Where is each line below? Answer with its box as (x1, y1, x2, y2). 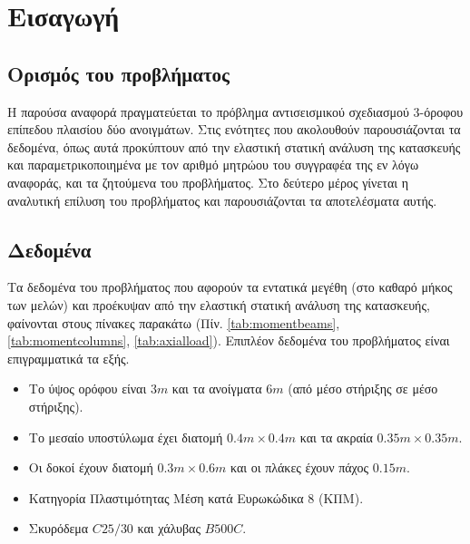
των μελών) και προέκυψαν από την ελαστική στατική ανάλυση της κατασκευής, (7, 295, 430, 314)
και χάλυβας (137, 519, 201, 538)
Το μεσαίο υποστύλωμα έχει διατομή (28, 427, 223, 446)
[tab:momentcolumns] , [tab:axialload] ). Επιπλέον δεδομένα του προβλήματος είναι (7, 331, 450, 350)
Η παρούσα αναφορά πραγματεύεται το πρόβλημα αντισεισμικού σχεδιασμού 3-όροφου (7, 102, 464, 121)
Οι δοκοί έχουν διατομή (28, 458, 153, 477)
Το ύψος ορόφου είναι (28, 379, 147, 398)
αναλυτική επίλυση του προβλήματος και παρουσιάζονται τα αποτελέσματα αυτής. (7, 190, 437, 209)
